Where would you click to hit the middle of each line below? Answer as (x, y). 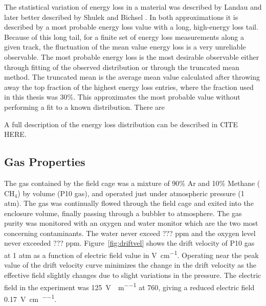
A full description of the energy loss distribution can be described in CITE (121, 124)
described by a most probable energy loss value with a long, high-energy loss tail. (131, 27)
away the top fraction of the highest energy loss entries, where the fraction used (129, 87)
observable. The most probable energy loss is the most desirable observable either (132, 56)
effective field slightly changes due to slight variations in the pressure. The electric (133, 275)
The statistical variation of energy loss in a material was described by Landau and (133, 7)
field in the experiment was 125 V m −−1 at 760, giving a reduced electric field (129, 286)
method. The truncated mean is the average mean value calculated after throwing (132, 77)
